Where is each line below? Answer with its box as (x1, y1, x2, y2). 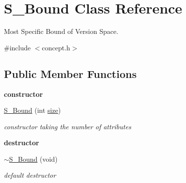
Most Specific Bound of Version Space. (4, 26, 119, 36)
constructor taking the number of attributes (4, 121, 131, 131)
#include (4, 42, 31, 52)
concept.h (42, 42, 70, 52)
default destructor (4, 170, 56, 180)
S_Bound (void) (9, 153, 58, 164)
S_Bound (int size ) (4, 105, 61, 115)
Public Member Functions (4, 66, 137, 81)
